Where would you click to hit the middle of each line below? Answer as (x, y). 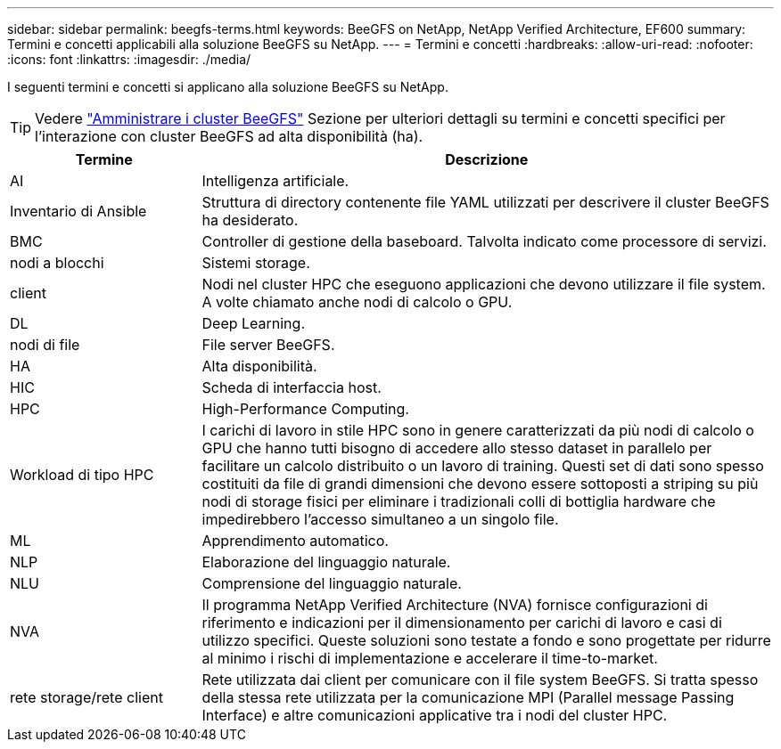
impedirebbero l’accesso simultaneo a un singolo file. (380, 519)
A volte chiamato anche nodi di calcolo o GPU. (357, 302)
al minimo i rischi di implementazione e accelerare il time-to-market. (430, 658)
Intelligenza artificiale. (275, 181)
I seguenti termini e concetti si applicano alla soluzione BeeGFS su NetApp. (228, 87)
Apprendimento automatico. (295, 541)
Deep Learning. (253, 323)
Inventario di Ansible (78, 211)
